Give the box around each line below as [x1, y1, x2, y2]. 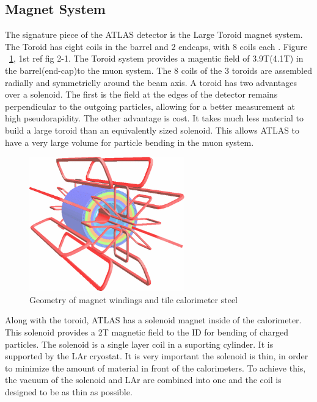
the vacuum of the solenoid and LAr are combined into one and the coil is [5, 373, 282, 386]
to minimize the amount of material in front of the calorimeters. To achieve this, [5, 361, 306, 374]
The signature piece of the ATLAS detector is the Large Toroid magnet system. [5, 28, 303, 41]
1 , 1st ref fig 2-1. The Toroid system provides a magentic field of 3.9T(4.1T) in [9, 52, 304, 65]
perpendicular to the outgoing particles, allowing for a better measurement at [5, 99, 295, 112]
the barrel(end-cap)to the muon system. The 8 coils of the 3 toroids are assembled [5, 63, 313, 76]
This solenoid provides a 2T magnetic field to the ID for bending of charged [5, 325, 289, 338]
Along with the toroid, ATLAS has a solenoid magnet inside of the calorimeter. [5, 314, 302, 326]
